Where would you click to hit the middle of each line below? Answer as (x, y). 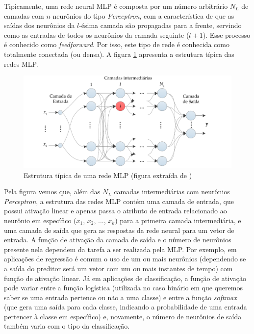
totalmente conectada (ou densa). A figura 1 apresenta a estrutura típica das (119, 54)
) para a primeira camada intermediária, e (178, 220)
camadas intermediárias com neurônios (172, 192)
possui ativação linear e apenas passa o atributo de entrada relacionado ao (115, 211)
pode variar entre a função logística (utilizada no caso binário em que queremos (123, 288)
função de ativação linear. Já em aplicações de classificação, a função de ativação (125, 278)
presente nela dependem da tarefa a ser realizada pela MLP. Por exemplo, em (120, 249)
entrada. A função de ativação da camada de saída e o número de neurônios (118, 240)
